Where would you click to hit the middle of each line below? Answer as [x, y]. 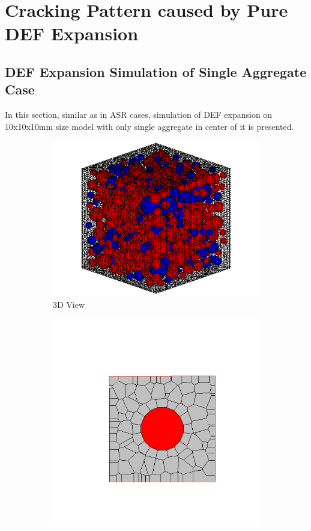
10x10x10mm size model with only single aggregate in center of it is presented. [149, 126]
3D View [69, 304]
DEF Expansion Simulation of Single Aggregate [156, 71]
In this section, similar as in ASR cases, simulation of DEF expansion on [139, 115]
